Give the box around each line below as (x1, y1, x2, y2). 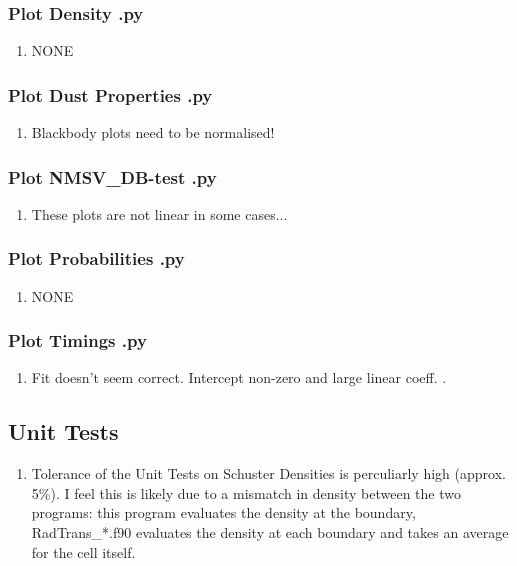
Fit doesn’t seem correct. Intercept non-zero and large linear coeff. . (31, 367, 447, 388)
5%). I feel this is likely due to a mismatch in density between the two (31, 482, 461, 503)
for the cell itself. (31, 541, 136, 562)
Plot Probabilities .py (8, 246, 185, 271)
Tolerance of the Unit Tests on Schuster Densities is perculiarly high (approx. (31, 463, 506, 484)
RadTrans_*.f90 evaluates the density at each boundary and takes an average (31, 522, 509, 543)
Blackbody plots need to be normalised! (31, 122, 275, 143)
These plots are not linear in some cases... (31, 203, 288, 224)
